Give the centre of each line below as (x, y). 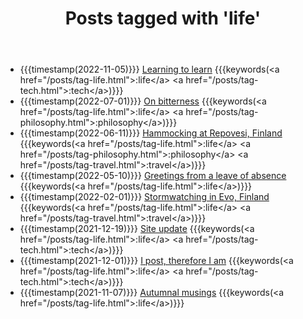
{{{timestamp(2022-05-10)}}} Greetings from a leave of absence (153, 176)
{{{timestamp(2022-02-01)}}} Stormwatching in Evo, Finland (144, 197)
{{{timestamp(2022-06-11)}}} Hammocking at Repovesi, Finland (151, 133)
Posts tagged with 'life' (163, 18)
